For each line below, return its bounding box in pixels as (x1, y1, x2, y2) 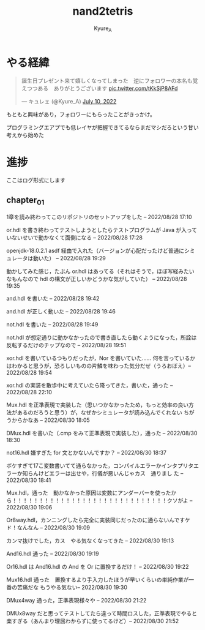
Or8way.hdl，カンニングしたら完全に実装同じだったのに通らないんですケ (6, 516, 191, 524)
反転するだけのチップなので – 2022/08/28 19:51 (6, 342, 127, 349)
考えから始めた (6, 132, 44, 139)
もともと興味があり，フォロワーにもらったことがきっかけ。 (6, 111, 156, 118)
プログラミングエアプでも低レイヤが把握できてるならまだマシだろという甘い (6, 124, 199, 131)
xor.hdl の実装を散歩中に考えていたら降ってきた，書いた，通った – (6, 381, 173, 389)
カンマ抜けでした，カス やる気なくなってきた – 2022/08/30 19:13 (6, 537, 174, 544)
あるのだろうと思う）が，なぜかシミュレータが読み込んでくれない (17, 409, 182, 416)
